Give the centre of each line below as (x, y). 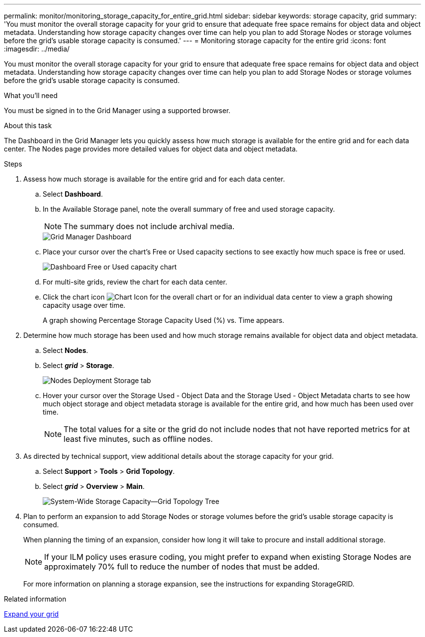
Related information (35, 599)
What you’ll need (31, 95)
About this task (28, 126)
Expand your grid (31, 614)
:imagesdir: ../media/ (37, 49)
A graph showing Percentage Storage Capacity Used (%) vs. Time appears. (163, 320)
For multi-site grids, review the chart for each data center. (135, 282)
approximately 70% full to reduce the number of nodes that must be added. (182, 567)
